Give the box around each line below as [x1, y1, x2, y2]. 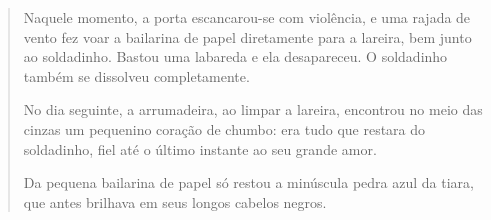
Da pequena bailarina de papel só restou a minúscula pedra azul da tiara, [23, 172, 474, 193]
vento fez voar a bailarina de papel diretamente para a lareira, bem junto [23, 26, 472, 47]
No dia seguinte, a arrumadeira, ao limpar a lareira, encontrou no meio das [23, 99, 483, 120]
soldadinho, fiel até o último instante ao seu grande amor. [23, 138, 377, 159]
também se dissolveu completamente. [23, 65, 250, 86]
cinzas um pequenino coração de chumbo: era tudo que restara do [23, 118, 426, 139]
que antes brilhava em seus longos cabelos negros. [23, 191, 327, 212]
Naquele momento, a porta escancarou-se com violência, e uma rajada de [23, 7, 471, 27]
